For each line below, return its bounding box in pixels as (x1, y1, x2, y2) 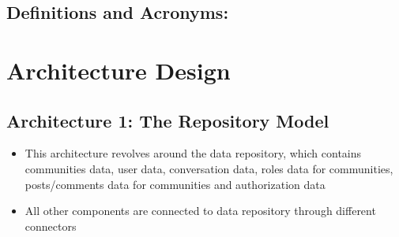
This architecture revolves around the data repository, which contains (24, 145, 362, 161)
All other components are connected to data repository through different (24, 202, 376, 219)
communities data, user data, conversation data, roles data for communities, (24, 160, 393, 176)
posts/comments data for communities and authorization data (24, 176, 326, 192)
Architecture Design (6, 54, 231, 86)
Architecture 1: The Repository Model (6, 108, 329, 132)
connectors (24, 217, 77, 234)
